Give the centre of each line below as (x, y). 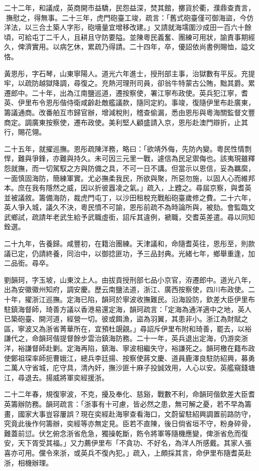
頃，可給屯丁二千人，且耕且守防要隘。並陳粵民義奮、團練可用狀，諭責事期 (126, 37)
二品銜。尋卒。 (28, 263)
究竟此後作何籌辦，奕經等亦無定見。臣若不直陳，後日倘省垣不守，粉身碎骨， (129, 423)
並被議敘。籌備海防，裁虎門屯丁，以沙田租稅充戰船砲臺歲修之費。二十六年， (129, 197)
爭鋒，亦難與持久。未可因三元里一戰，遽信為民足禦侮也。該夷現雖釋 (143, 158)
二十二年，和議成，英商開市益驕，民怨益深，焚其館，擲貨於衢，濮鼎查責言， (129, 7)
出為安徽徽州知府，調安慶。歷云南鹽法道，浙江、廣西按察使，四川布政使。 (126, 289)
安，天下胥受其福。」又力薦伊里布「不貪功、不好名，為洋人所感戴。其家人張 (128, 443)
